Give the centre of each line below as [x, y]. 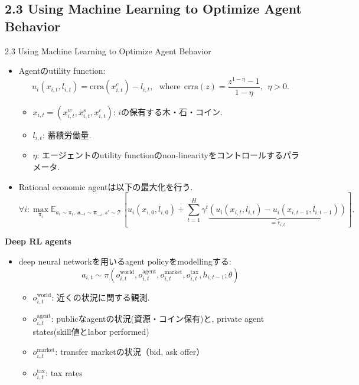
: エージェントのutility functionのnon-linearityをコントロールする [160, 155]
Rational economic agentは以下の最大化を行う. [106, 186]
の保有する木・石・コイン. [172, 111]
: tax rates [64, 372]
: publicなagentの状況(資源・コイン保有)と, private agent [158, 318]
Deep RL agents [38, 241]
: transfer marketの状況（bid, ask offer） [130, 351]
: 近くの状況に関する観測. [101, 297]
